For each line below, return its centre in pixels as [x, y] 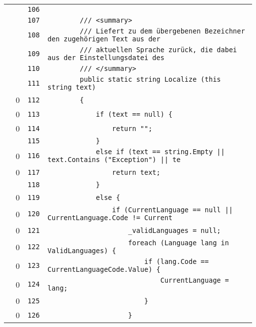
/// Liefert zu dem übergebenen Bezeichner [162, 31]
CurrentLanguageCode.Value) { [104, 269]
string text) [72, 87]
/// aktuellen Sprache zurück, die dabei [159, 50]
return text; [136, 172]
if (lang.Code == [176, 262]
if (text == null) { [134, 114]
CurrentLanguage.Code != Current [110, 218]
